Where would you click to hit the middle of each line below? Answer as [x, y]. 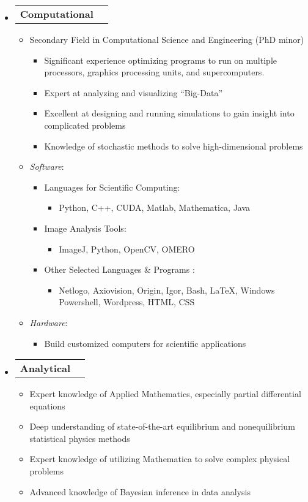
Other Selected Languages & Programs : [119, 269]
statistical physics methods [80, 438]
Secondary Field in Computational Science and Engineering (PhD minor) [167, 39]
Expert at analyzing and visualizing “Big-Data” [134, 92]
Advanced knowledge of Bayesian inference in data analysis [140, 491]
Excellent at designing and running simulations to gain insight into [169, 113]
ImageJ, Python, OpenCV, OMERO [127, 249]
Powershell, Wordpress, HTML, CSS [127, 302]
